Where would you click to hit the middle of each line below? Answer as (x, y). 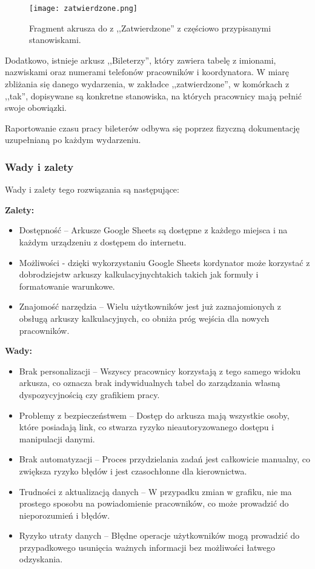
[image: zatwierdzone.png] (83, 8)
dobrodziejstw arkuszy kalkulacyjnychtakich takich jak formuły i (139, 274)
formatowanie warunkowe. (67, 286)
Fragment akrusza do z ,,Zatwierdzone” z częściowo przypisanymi (150, 28)
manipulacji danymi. (57, 438)
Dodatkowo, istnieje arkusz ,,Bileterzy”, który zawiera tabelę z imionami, (141, 60)
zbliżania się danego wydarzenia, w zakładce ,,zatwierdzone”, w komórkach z (147, 84)
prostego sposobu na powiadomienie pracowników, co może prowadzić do (154, 503)
